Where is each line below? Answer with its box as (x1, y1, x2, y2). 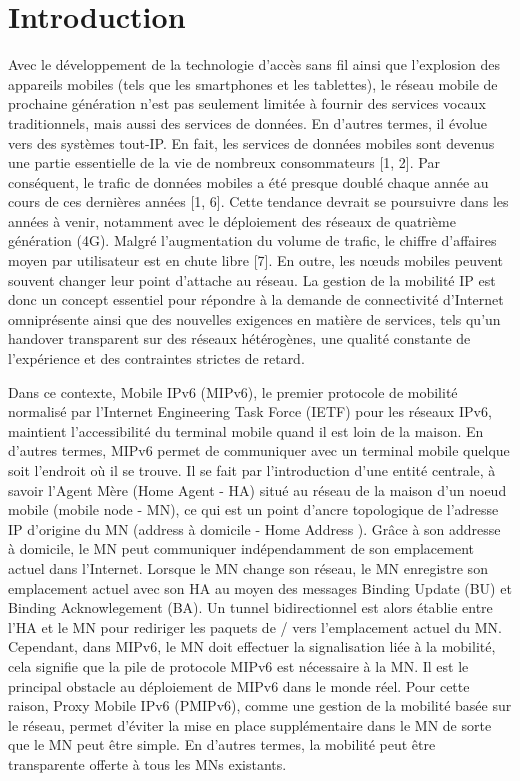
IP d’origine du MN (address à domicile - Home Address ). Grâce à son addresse (8, 518, 501, 539)
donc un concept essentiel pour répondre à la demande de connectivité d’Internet (8, 289, 504, 310)
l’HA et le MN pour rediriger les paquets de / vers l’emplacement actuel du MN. (8, 616, 502, 637)
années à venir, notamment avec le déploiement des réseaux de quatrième (8, 210, 456, 231)
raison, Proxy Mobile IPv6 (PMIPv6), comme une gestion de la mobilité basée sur (8, 695, 512, 716)
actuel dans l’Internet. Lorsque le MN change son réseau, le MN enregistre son (8, 557, 488, 578)
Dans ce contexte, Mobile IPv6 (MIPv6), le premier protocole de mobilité (8, 381, 458, 402)
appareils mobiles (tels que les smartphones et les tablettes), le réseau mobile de (8, 73, 498, 94)
